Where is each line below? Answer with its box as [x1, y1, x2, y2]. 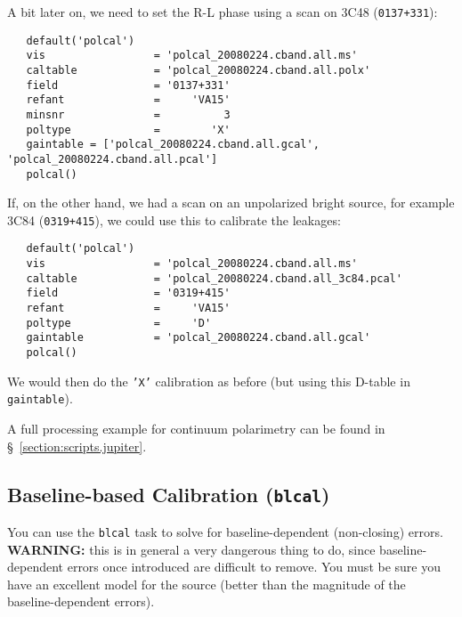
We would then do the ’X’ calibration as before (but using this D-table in [7, 371, 410, 390]
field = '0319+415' [26, 287, 231, 300]
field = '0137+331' [26, 78, 231, 92]
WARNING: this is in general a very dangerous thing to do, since [7, 540, 376, 558]
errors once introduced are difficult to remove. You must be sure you [67, 557, 441, 576]
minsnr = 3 [26, 108, 231, 121]
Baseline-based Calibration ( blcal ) [7, 480, 330, 507]
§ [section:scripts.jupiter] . [7, 436, 147, 455]
